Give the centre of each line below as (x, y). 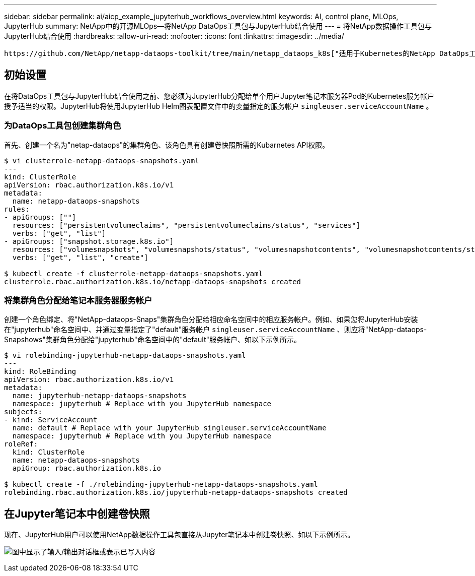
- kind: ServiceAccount (51, 420)
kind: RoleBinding (40, 372)
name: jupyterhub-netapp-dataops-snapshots (99, 396)
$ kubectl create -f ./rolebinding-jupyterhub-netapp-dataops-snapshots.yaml (161, 485)
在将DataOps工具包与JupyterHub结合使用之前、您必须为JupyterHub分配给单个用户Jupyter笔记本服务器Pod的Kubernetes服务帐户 (219, 96)
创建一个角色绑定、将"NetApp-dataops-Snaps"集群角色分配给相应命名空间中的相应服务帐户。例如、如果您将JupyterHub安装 (211, 319)
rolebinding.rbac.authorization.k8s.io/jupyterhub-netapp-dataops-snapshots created (176, 493)
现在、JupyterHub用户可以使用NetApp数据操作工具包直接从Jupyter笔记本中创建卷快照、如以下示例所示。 (179, 535)
